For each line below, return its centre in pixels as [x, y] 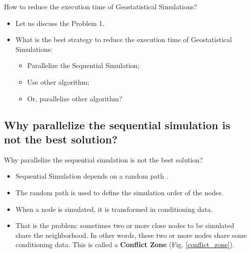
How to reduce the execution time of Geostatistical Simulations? [100, 6]
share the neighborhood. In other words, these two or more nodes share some [131, 235]
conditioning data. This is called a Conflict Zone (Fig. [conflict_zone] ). [125, 244]
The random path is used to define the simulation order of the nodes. [119, 192]
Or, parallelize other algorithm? [75, 98]
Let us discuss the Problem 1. [60, 23]
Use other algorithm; [58, 81]
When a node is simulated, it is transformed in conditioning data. [114, 209]
